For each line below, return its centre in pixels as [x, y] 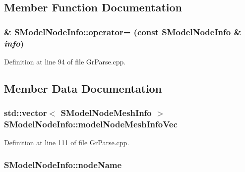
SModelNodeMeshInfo [106, 113]
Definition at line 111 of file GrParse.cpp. [67, 143]
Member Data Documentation [83, 88]
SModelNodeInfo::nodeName [63, 164]
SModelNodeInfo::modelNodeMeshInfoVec [91, 124]
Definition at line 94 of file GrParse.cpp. [65, 61]
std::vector [26, 113]
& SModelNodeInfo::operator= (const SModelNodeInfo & [123, 31]
